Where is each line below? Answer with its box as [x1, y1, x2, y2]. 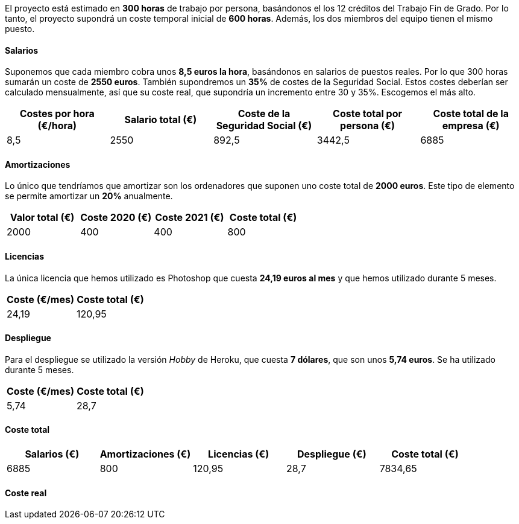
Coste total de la [433, 107, 509, 120]
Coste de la [237, 107, 291, 120]
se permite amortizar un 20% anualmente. [5, 191, 173, 202]
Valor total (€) [10, 211, 75, 224]
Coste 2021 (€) [155, 211, 224, 224]
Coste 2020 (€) [80, 211, 152, 224]
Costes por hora [19, 107, 95, 120]
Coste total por [333, 107, 403, 120]
